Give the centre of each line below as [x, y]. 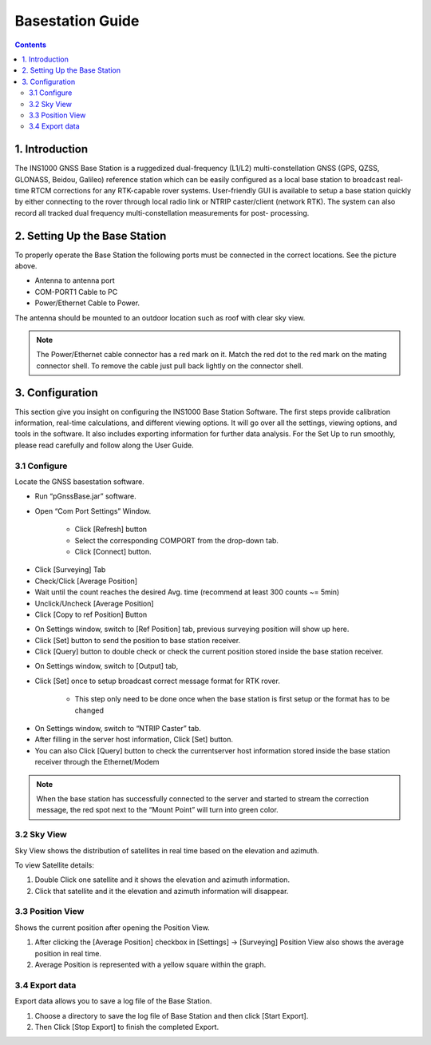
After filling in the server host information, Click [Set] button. [134, 740]
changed [89, 710]
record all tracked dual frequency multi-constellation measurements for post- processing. [162, 213]
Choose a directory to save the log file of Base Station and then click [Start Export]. [172, 1015]
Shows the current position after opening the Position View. [113, 928]
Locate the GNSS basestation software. [80, 482]
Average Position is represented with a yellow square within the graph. [150, 964]
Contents [31, 45]
